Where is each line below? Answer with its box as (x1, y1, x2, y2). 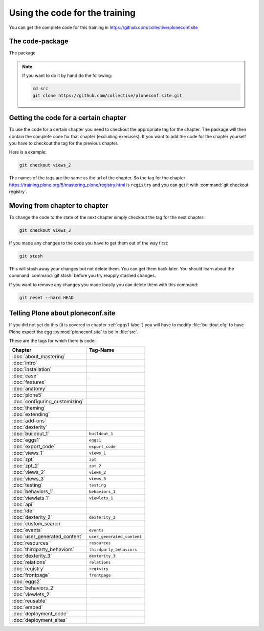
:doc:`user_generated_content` (12, 533, 83, 540)
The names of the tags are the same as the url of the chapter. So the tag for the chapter (9, 175, 186, 181)
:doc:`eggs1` (12, 437, 41, 443)
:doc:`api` (12, 501, 34, 508)
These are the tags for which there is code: (9, 338, 96, 343)
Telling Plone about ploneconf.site (9, 309, 116, 317)
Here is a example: (9, 149, 46, 155)
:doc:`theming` (12, 405, 46, 412)
